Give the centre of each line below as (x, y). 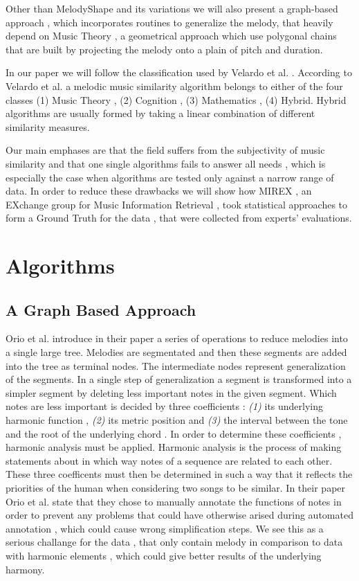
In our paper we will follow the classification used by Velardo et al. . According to (179, 72)
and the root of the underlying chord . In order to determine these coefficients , (174, 433)
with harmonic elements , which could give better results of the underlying (164, 555)
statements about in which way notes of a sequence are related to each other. (169, 460)
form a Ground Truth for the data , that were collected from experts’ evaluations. (179, 218)
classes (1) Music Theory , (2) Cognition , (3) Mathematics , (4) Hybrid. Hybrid (176, 99)
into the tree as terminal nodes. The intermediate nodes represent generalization (176, 365)
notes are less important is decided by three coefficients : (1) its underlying (165, 406)
